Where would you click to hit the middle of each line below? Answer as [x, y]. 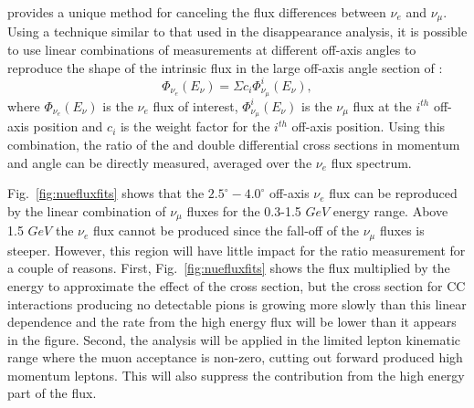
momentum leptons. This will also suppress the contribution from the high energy [236, 375]
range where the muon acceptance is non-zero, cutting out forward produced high [235, 357]
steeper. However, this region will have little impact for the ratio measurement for [237, 250]
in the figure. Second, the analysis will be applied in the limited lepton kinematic [234, 339]
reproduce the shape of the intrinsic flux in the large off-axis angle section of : [225, 67]
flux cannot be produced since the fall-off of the [226, 230]
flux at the [382, 105]
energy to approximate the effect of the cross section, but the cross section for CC [237, 285]
